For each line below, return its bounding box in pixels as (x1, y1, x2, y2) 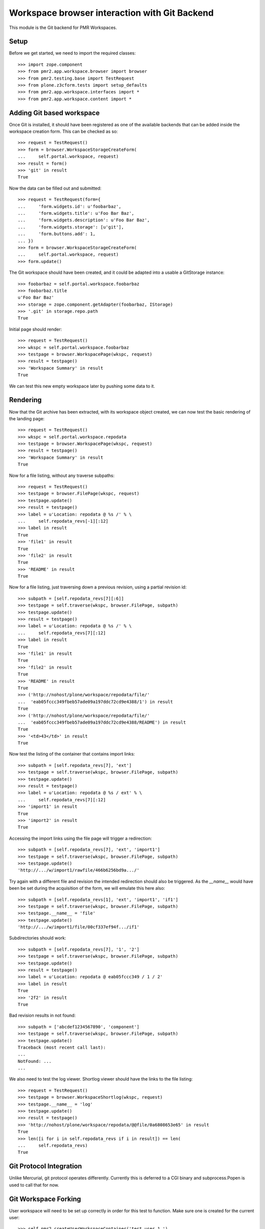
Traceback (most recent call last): (18, 1045, 106, 1050)
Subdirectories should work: (9, 935, 66, 941)
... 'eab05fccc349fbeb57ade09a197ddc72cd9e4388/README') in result (18, 719, 186, 725)
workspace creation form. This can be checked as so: (9, 128, 118, 135)
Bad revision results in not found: (9, 1013, 76, 1019)
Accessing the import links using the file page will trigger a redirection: (9, 835, 152, 841)
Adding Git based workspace (9, 109, 100, 117)
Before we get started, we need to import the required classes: (9, 50, 136, 56)
